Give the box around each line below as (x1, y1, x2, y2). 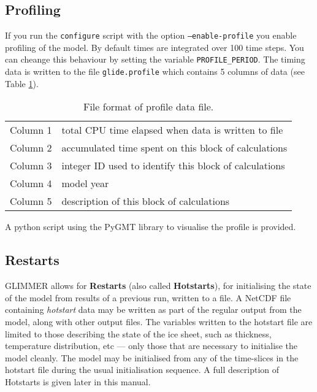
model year (61, 176, 109, 191)
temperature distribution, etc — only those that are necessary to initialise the (5, 339, 297, 352)
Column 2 (10, 140, 52, 155)
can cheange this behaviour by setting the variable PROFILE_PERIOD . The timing (5, 53, 305, 66)
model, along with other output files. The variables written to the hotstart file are (5, 315, 313, 328)
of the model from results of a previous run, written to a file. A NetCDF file (5, 291, 291, 304)
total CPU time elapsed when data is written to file (61, 123, 283, 137)
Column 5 (10, 194, 52, 209)
